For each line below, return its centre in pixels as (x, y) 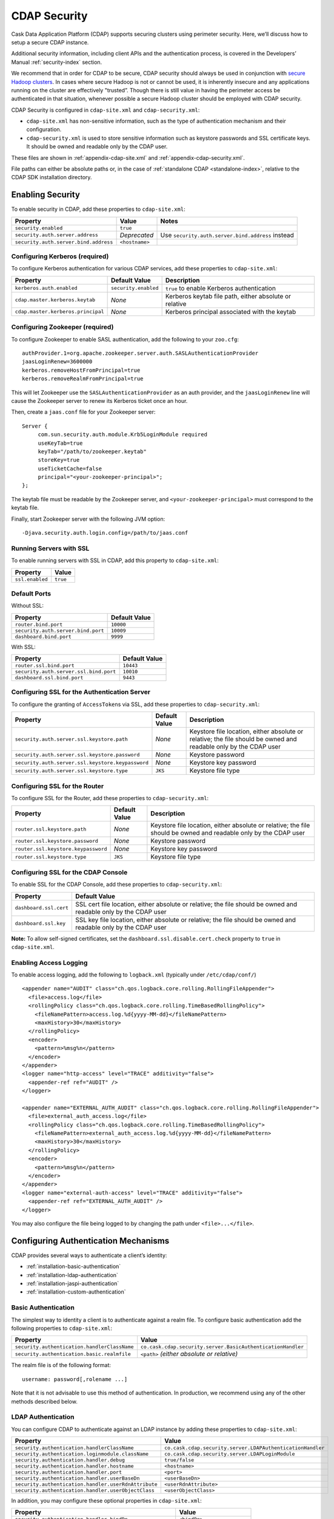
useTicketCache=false (70, 468)
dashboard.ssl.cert (42, 908)
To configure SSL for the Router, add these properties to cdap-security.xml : (110, 798)
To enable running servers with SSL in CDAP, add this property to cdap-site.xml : (115, 561)
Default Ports (31, 594)
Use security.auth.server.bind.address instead (227, 235)
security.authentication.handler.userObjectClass (85, 1491)
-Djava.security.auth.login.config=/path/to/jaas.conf (105, 533)
